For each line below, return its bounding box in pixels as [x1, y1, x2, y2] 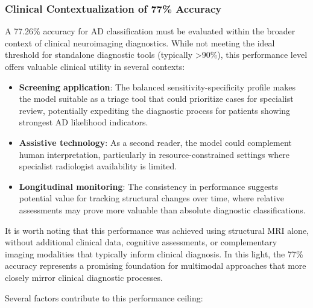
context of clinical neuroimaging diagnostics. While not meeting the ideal [5, 36, 275, 49]
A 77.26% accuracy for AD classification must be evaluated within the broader [5, 25, 296, 37]
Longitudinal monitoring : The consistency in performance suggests [19, 180, 278, 192]
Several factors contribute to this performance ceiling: [5, 291, 203, 304]
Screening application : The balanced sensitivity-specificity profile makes [19, 80, 296, 93]
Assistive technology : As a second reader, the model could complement [19, 136, 292, 148]
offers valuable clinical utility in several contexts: [5, 60, 185, 72]
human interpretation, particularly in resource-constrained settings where [19, 148, 290, 160]
